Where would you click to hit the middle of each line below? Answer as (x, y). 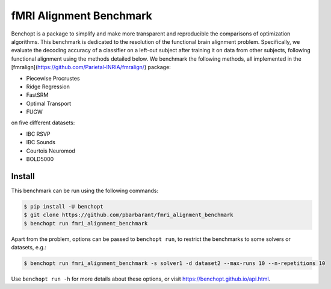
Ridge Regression (48, 87)
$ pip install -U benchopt (63, 206)
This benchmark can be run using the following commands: (85, 190)
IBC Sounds (41, 142)
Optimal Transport (49, 103)
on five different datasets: (43, 123)
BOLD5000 (40, 159)
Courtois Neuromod (51, 151)
